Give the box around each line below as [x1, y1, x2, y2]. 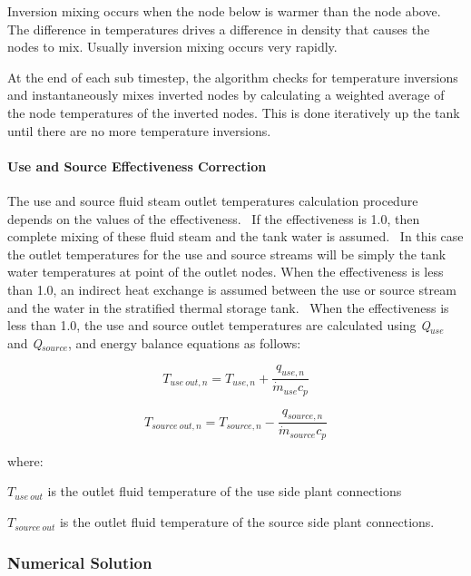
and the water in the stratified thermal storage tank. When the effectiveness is [7, 298, 449, 317]
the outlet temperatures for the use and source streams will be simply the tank [7, 244, 446, 263]
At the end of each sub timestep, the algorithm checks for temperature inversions [7, 67, 458, 86]
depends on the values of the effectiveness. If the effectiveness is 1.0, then [7, 209, 420, 228]
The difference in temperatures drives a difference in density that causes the [7, 19, 430, 38]
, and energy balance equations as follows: [68, 333, 301, 352]
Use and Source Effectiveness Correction [7, 156, 267, 175]
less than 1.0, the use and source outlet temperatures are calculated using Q [7, 316, 430, 335]
